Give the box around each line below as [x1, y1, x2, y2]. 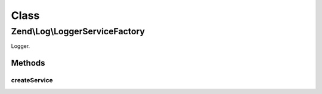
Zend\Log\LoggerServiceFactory [11, 26, 145, 37]
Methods [11, 58, 45, 68]
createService [11, 76, 53, 85]
